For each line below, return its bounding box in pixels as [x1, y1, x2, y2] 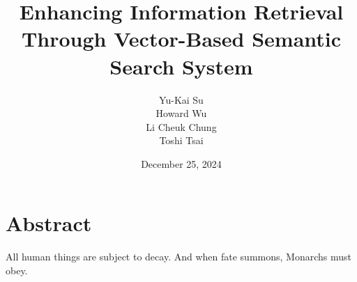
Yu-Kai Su [159, 92, 204, 107]
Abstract [6, 209, 92, 237]
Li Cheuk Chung [146, 119, 217, 134]
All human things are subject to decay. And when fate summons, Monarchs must [6, 249, 351, 264]
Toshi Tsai [159, 133, 204, 148]
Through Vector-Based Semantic [21, 24, 342, 53]
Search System [109, 52, 253, 80]
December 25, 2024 [141, 156, 222, 171]
